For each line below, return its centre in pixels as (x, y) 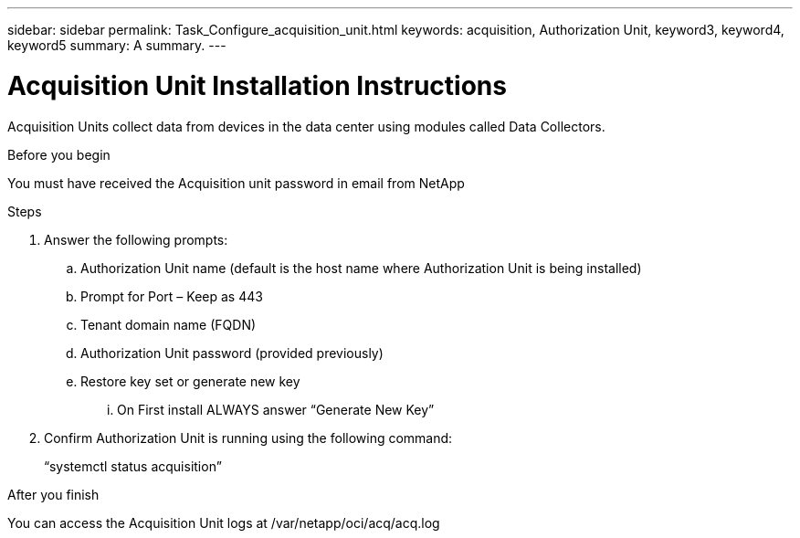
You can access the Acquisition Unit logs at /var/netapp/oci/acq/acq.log (224, 522)
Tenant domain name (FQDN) (168, 324)
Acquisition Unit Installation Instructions (257, 85)
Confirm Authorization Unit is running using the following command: (248, 438)
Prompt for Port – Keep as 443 (172, 296)
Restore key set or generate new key (190, 381)
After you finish (53, 494)
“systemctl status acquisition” (133, 466)
